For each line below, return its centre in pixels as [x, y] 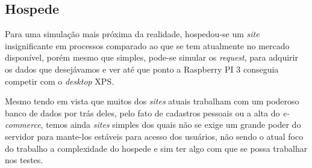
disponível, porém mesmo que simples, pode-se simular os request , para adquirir [151, 57]
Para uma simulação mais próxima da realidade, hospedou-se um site [132, 34]
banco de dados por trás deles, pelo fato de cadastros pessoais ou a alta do [142, 112]
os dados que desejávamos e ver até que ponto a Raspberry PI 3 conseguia [142, 69]
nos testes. [24, 160]
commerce [23, 124]
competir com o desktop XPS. [60, 81]
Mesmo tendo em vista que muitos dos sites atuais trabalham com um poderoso [152, 101]
